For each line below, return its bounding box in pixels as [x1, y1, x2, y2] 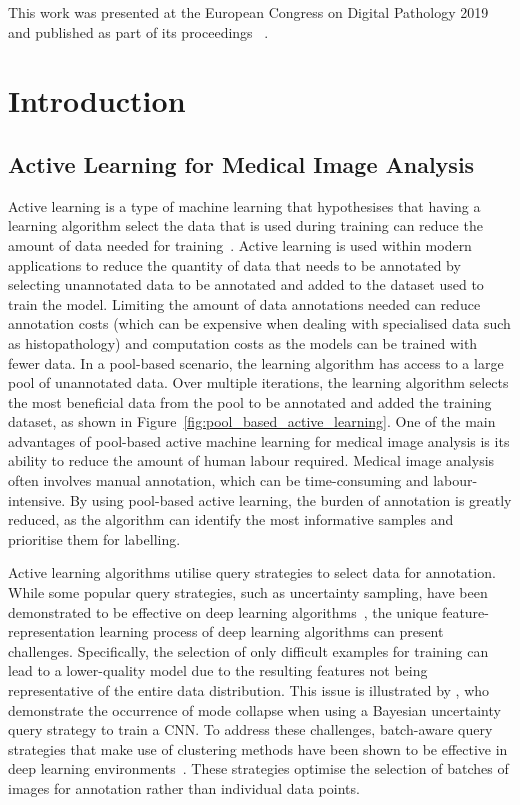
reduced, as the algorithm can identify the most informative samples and [8, 509, 454, 530]
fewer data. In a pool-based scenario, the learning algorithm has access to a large [8, 352, 504, 373]
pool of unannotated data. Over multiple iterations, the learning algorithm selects [8, 372, 509, 393]
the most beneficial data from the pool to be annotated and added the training [8, 391, 492, 412]
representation [8, 621, 95, 642]
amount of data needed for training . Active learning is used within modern [8, 234, 472, 255]
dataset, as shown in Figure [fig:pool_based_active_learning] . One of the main [8, 411, 496, 432]
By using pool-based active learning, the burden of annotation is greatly [69, 489, 512, 510]
